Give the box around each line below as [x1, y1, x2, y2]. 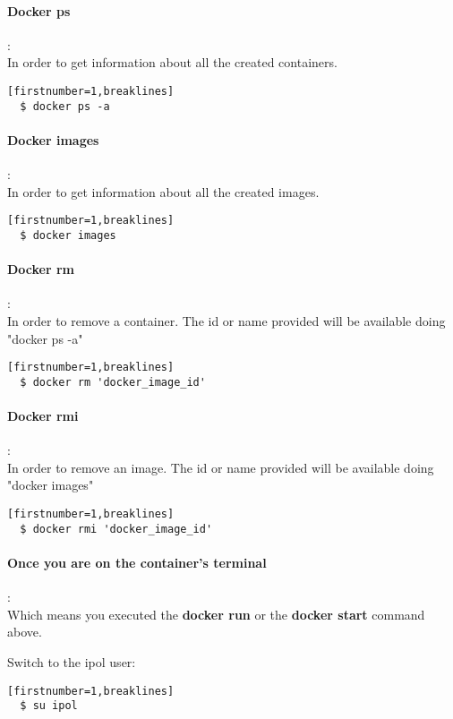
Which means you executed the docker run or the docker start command [7, 604, 425, 623]
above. [7, 622, 42, 641]
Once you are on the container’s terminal [7, 552, 267, 571]
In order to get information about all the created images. [7, 182, 320, 201]
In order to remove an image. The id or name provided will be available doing [7, 458, 434, 476]
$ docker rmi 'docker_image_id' [20, 522, 213, 535]
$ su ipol [20, 699, 78, 713]
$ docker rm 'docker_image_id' [20, 375, 206, 389]
